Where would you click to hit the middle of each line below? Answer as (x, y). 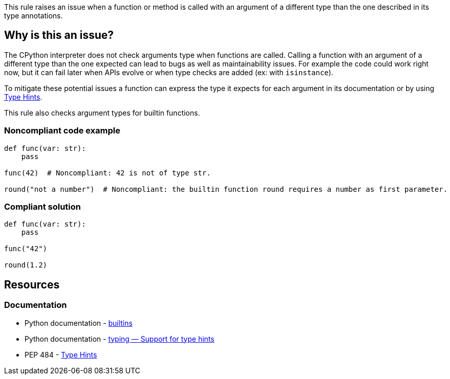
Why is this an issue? (59, 35)
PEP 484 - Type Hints (61, 354)
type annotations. (33, 16)
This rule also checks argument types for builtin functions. (102, 113)
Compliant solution (43, 206)
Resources (32, 284)
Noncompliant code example (62, 131)
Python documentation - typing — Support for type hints (120, 339)
